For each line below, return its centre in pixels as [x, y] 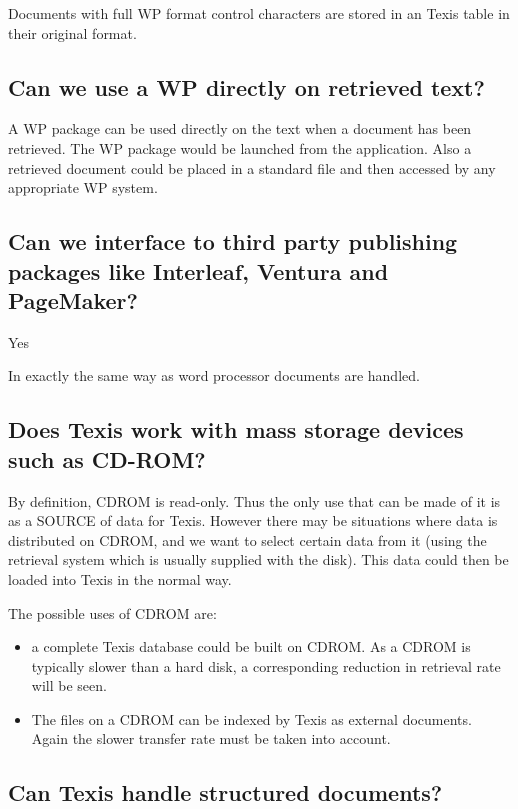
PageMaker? [73, 299]
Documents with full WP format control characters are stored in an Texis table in [259, 13]
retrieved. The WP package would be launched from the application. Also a [240, 147]
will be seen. [69, 685]
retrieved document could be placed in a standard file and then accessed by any [252, 167]
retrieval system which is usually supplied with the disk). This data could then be [258, 559]
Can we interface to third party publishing [233, 241]
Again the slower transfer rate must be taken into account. [211, 738]
